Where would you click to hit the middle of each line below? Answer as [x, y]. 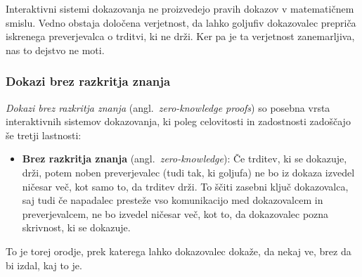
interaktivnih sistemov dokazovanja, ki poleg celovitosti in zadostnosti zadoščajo [178, 121]
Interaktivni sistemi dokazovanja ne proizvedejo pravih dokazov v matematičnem [180, 8]
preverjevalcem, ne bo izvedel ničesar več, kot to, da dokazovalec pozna [175, 213]
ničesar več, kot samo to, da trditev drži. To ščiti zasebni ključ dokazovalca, [185, 186]
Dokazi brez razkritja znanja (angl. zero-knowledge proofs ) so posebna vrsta [168, 107]
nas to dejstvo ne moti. [55, 50]
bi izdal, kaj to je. [44, 265]
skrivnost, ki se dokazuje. [76, 227]
